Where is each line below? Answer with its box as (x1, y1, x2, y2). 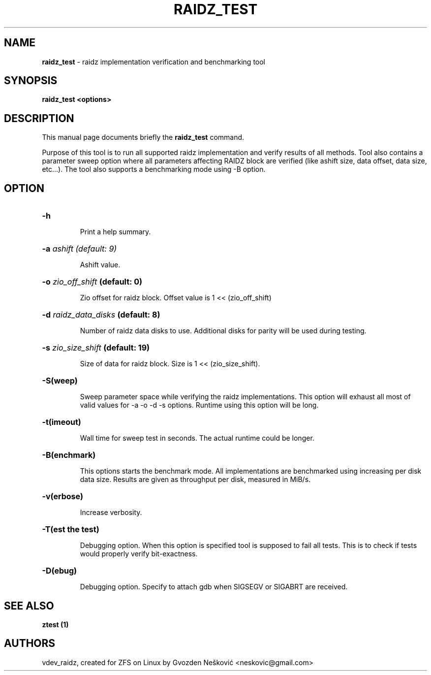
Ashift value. (80, 260, 121, 269)
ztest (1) (42, 620, 69, 629)
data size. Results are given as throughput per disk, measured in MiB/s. (80, 475, 311, 484)
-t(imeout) (42, 417, 81, 427)
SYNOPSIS (4, 74, 58, 87)
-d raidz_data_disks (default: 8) (42, 310, 160, 320)
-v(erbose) (42, 491, 83, 502)
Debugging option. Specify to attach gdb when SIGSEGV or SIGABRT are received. (80, 582, 348, 591)
